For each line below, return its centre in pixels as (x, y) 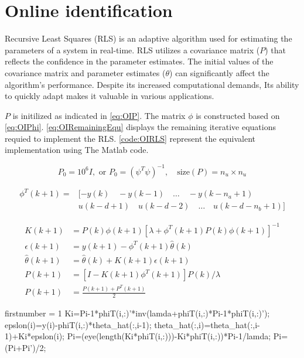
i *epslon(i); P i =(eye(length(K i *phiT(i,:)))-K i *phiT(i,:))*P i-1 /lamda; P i (153, 336)
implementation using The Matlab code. (77, 150)
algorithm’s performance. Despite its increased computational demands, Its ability (152, 84)
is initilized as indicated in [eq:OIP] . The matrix (99, 115)
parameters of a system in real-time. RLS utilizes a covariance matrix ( (132, 50)
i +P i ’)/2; (30, 347)
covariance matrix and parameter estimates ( (85, 72)
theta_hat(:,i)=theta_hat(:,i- (207, 324)
